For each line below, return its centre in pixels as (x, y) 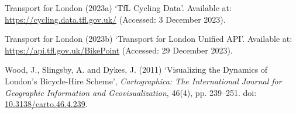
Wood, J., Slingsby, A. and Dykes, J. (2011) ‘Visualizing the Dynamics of (136, 70)
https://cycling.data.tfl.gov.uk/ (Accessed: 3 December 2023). (115, 19)
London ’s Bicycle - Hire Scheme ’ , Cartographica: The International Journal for (143, 81)
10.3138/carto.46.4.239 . (46, 104)
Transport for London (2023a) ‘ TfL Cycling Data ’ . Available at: (118, 8)
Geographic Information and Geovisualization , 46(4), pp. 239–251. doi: (131, 92)
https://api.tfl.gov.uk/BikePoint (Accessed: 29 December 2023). (119, 50)
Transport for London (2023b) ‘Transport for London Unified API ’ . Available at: (149, 39)
